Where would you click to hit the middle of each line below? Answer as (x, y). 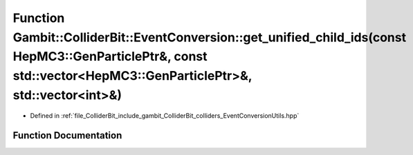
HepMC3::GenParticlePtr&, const (110, 57)
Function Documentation (67, 135)
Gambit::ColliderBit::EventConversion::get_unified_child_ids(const (210, 37)
